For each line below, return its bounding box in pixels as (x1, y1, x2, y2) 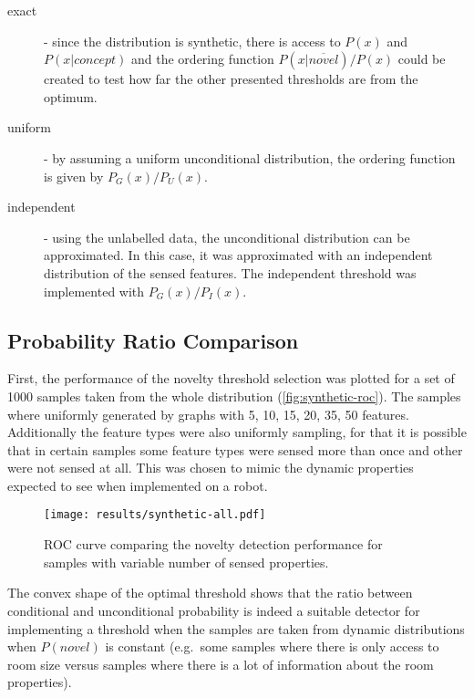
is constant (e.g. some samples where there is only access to (105, 637, 439, 656)
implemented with (44, 281, 145, 300)
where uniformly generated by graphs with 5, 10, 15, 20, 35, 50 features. (7, 404, 409, 423)
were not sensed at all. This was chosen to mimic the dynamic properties (7, 458, 414, 477)
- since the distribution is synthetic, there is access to (44, 31, 341, 50)
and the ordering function (131, 49, 274, 68)
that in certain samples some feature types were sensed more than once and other (7, 440, 463, 459)
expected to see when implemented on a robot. (7, 475, 268, 495)
